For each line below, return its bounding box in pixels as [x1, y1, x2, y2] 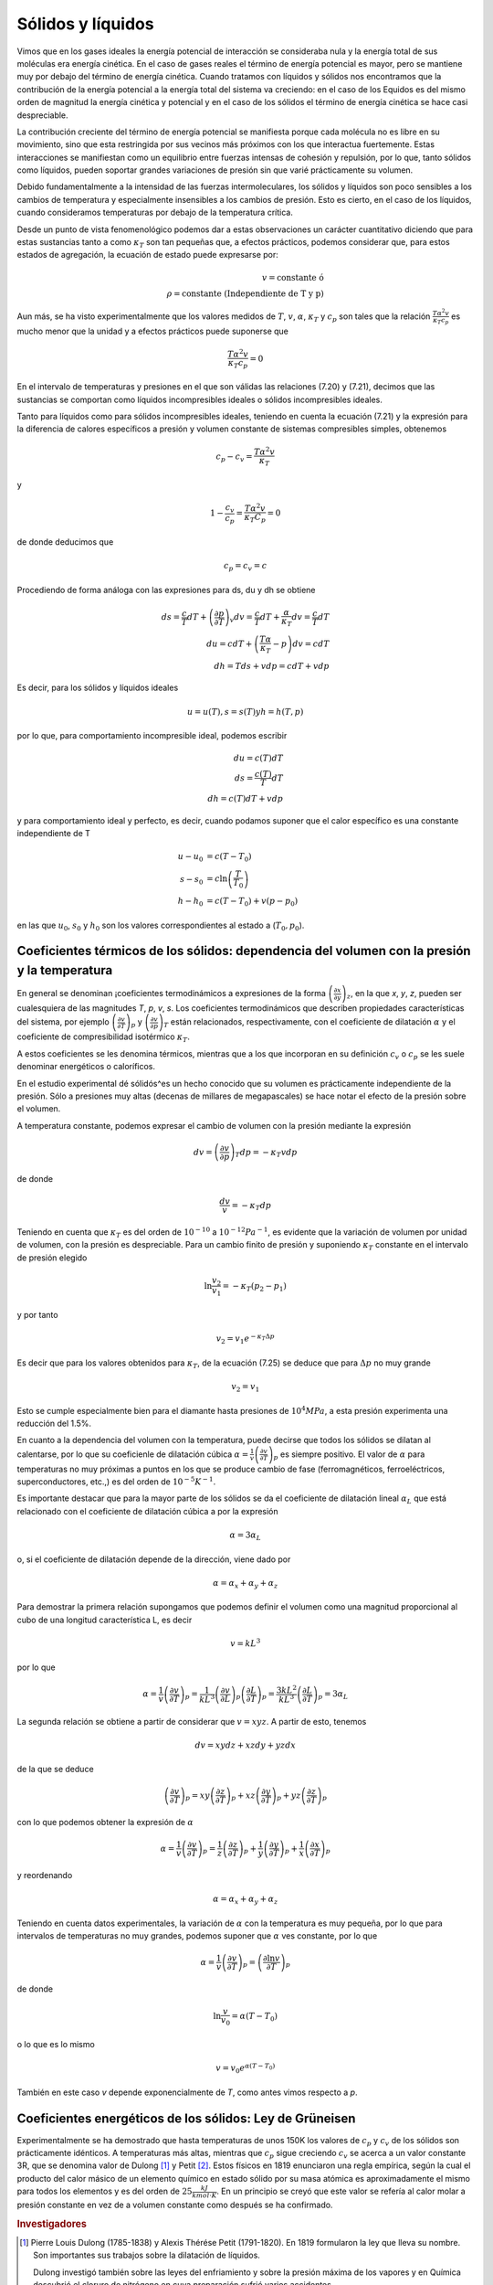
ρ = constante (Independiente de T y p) [166, 288, 324, 299]
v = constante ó [261, 272, 324, 282]
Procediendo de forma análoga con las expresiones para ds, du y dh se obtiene [16, 584, 316, 595]
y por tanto [16, 1310, 58, 1321]
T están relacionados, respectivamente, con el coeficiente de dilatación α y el [163, 1016, 456, 1030]
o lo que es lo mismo [16, 2038, 95, 2049]
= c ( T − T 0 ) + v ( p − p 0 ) [205, 896, 299, 909]
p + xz [231, 1790, 256, 1802]
